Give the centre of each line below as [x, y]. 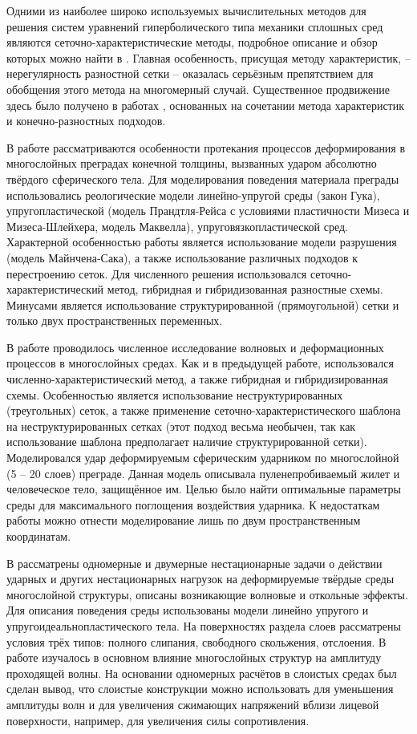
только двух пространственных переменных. [115, 320]
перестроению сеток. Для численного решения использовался [157, 273]
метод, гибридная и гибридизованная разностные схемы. [245, 289]
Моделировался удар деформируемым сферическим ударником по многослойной [203, 458]
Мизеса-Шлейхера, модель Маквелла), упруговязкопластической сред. [177, 226]
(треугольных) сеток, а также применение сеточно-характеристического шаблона [204, 410]
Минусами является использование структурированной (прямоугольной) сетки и [203, 304]
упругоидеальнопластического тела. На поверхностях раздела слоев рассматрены [204, 625]
